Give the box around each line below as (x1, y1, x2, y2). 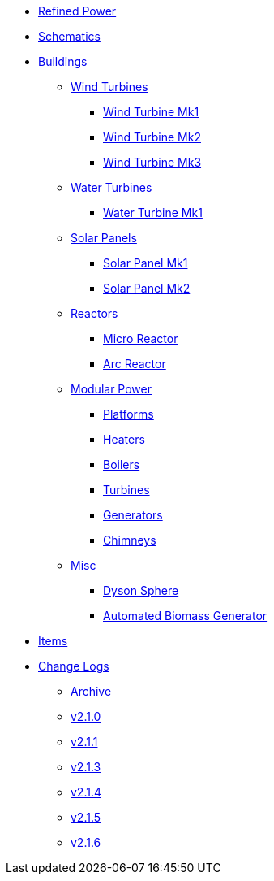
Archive (71, 684, 112, 698)
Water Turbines (71, 180, 152, 194)
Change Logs (38, 659, 109, 673)
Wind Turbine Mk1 (103, 105, 199, 119)
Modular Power (71, 382, 152, 396)
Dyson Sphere (103, 584, 179, 597)
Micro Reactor (103, 332, 178, 345)
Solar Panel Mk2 (103, 281, 191, 295)
